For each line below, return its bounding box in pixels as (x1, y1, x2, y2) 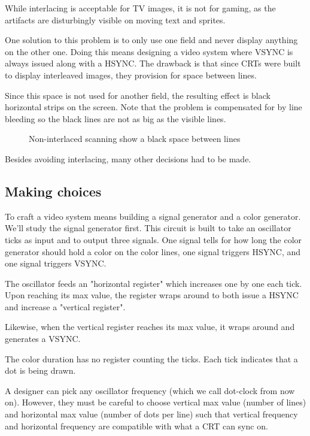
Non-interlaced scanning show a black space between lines (29, 132, 241, 145)
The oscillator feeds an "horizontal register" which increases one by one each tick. (5, 277, 302, 289)
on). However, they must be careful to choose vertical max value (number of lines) (5, 396, 306, 408)
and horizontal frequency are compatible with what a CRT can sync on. (5, 419, 268, 432)
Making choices (5, 181, 102, 200)
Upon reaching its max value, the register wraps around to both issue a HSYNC (5, 289, 299, 301)
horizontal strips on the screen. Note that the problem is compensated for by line (5, 101, 302, 113)
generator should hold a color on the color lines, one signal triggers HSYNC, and (5, 245, 301, 258)
